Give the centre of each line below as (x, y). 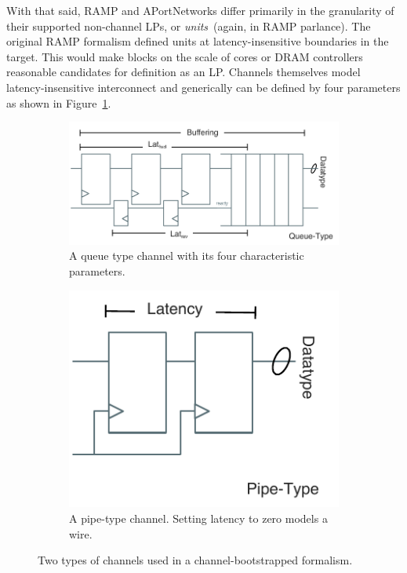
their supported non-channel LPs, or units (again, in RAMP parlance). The (189, 26)
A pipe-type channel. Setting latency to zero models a (198, 518)
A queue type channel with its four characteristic (187, 255)
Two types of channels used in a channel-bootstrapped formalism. (195, 560)
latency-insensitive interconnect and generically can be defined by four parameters (203, 87)
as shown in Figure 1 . (59, 102)
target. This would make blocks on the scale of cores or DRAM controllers (185, 56)
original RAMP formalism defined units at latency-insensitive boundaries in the (198, 41)
